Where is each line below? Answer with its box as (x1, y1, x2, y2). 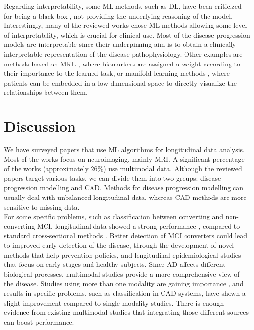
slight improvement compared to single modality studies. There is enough (4, 297, 224, 308)
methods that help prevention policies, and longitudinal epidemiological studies (4, 249, 241, 260)
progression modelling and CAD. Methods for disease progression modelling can (4, 182, 244, 193)
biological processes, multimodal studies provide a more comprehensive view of (4, 268, 240, 279)
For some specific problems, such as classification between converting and (4, 211, 224, 221)
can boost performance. (4, 316, 74, 327)
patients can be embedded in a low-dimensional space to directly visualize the (4, 77, 237, 88)
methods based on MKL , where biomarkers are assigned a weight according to (4, 58, 240, 68)
